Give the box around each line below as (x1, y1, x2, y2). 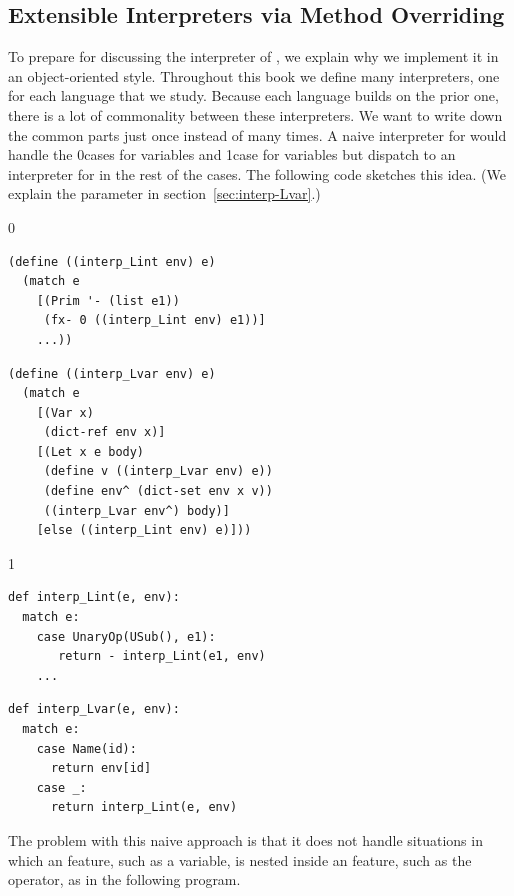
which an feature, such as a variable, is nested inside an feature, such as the (8, 849, 472, 870)
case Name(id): (36, 741, 137, 756)
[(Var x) (36, 405, 94, 420)
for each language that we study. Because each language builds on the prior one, (8, 85, 499, 106)
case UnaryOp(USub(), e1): (36, 629, 216, 644)
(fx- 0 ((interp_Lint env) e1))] (43, 313, 266, 328)
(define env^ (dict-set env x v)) (43, 484, 273, 499)
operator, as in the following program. (8, 869, 241, 890)
